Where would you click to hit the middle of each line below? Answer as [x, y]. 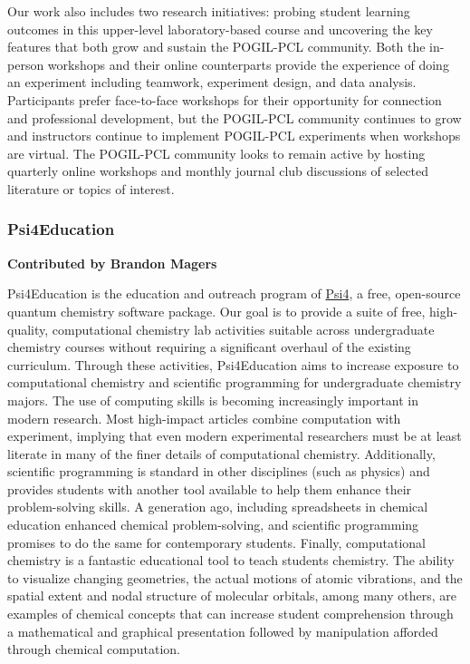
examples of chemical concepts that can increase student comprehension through [230, 614]
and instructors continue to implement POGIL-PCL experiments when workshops [234, 136]
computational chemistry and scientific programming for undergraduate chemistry [235, 382]
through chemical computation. [94, 649]
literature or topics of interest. [91, 188]
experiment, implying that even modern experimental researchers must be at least [235, 436]
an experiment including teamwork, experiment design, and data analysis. [212, 82]
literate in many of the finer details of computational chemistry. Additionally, [221, 453]
